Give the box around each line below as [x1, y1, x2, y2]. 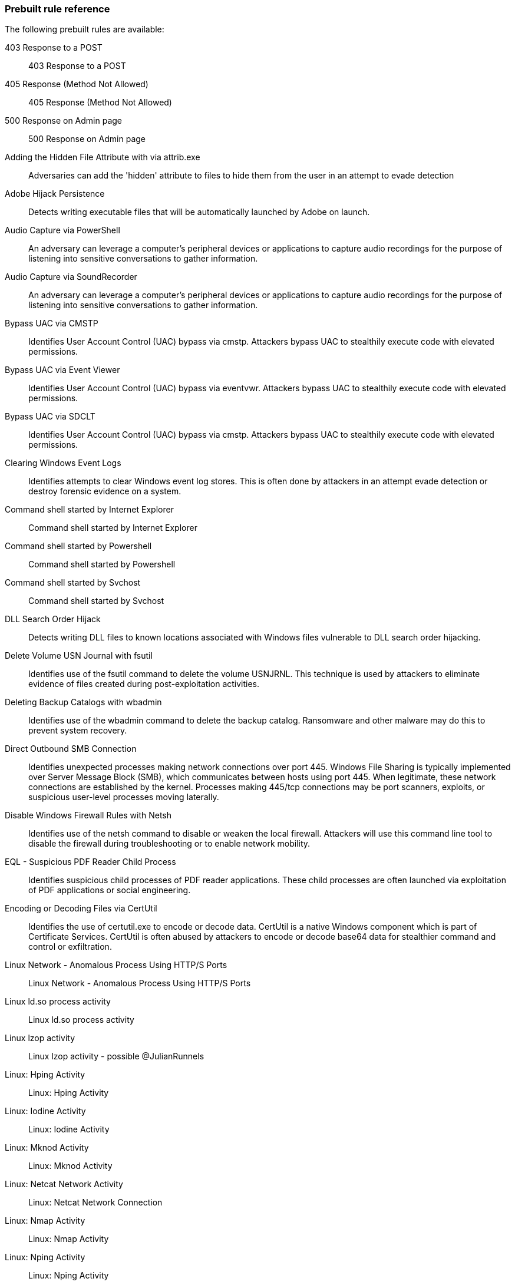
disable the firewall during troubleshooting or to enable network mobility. [28, 838, 311, 849]
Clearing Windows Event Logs [5, 458, 121, 468]
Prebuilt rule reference [5, 3, 110, 15]
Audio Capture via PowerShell [5, 225, 120, 236]
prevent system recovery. [28, 725, 127, 736]
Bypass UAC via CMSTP [5, 318, 98, 329]
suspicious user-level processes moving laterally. [28, 792, 219, 802]
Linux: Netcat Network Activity [5, 1179, 123, 1190]
